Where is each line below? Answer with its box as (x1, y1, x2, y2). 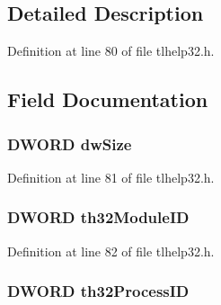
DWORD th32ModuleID (7, 206, 190, 229)
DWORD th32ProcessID (7, 280, 190, 302)
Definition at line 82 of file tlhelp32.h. (7, 241, 215, 260)
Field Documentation (7, 85, 208, 113)
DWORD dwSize (7, 132, 132, 155)
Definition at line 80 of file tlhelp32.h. (7, 41, 215, 60)
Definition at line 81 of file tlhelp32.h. (7, 167, 215, 186)
